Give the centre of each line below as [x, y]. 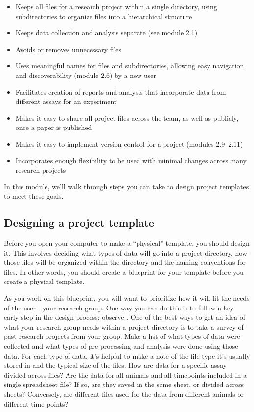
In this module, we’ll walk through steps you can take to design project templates [127, 186]
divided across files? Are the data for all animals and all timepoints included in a [125, 374]
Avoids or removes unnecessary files [69, 49]
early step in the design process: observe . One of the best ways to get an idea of [125, 317]
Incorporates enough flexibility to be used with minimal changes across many [131, 160]
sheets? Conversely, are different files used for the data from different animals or [124, 394]
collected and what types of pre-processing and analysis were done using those [121, 346]
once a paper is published [54, 127]
